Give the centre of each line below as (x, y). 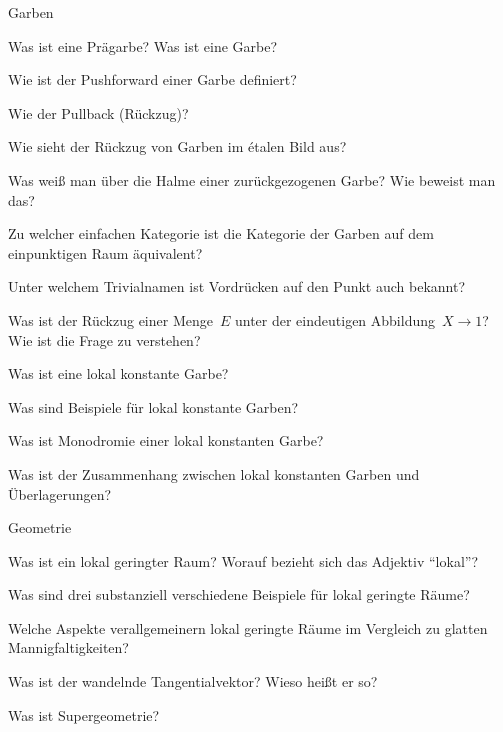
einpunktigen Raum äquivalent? (105, 252)
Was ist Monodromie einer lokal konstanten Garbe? (166, 440)
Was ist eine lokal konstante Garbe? (118, 373)
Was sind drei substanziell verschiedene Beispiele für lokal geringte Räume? (239, 594)
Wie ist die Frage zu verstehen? (104, 339)
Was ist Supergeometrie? (84, 714)
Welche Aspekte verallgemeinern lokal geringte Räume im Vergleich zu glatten (248, 627)
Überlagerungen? (60, 493)
